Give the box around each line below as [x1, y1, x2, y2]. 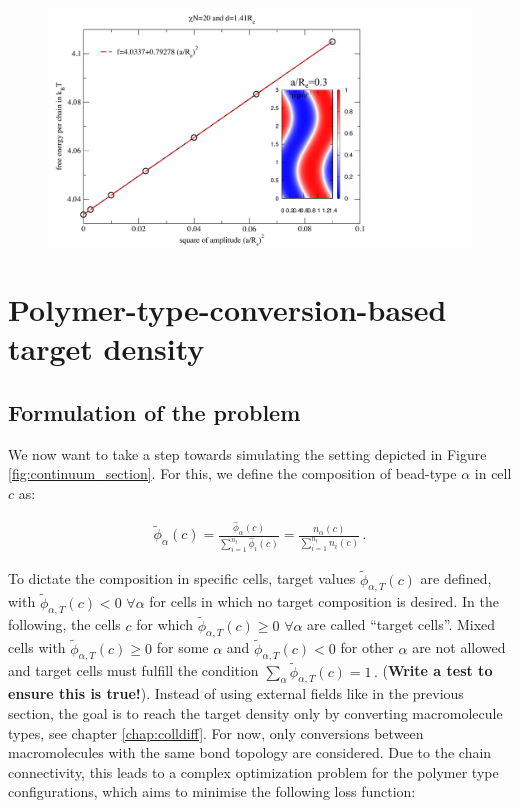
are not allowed [412, 637, 506, 658]
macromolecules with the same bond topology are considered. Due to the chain [8, 742, 492, 763]
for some [156, 637, 209, 658]
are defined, [420, 568, 492, 589]
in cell [474, 463, 512, 484]
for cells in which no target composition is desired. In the [149, 591, 499, 612]
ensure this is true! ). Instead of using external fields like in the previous [8, 683, 464, 704]
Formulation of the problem [8, 397, 301, 428]
